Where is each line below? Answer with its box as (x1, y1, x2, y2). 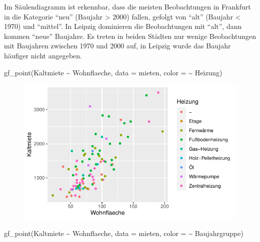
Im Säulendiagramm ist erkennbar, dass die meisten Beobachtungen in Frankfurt (4, 1, 251, 11)
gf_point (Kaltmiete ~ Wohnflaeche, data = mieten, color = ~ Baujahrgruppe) (4, 228, 243, 238)
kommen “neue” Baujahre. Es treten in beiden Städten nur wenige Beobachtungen (4, 30, 256, 41)
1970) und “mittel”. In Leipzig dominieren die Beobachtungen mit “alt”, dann (4, 21, 242, 31)
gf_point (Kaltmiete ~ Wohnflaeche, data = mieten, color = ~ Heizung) (4, 67, 222, 77)
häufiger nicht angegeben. (4, 50, 82, 60)
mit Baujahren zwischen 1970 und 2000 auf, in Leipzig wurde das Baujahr (4, 40, 231, 51)
